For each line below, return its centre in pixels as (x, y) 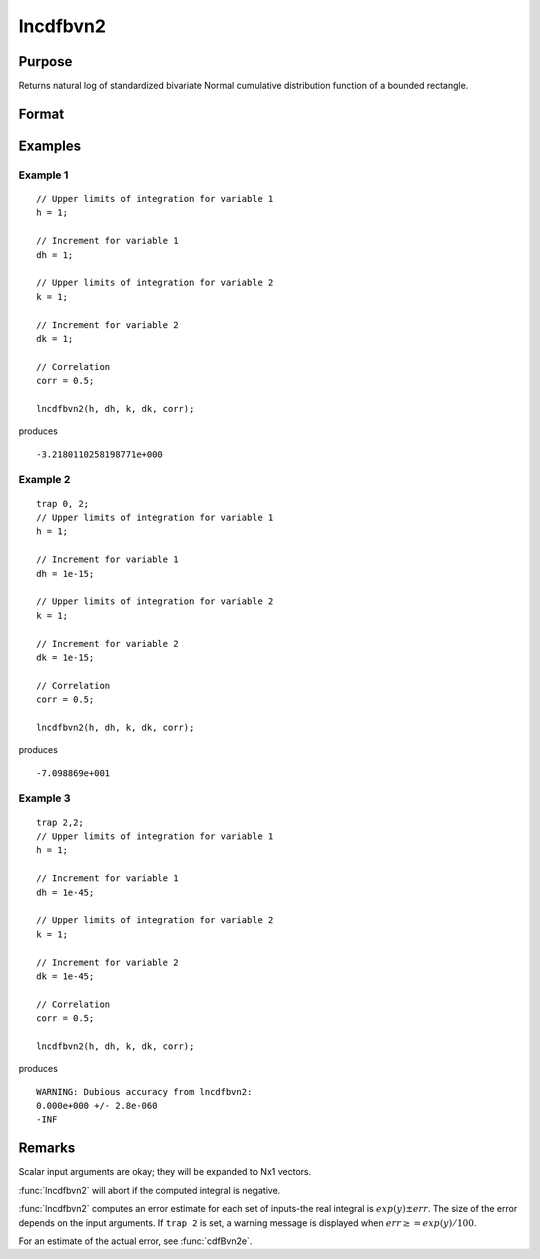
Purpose (45, 61)
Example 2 (44, 480)
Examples (50, 145)
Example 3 (44, 798)
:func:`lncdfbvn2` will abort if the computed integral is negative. (149, 1190)
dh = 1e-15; (65, 573)
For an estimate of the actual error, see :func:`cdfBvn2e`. (135, 1241)
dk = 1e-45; (65, 976)
